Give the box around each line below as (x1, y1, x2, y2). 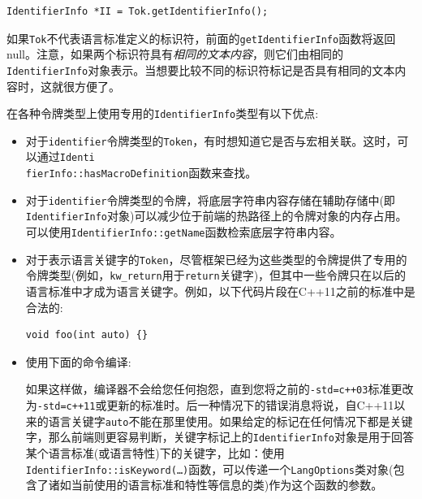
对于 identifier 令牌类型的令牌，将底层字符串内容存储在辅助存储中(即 (25, 191, 395, 208)
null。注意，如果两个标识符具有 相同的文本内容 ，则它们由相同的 (6, 46, 343, 63)
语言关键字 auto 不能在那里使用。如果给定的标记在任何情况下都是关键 (48, 412, 413, 429)
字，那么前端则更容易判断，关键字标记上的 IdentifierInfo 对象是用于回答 (25, 428, 415, 445)
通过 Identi (37, 148, 95, 165)
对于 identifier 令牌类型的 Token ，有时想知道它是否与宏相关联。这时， (25, 132, 398, 149)
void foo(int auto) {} (25, 329, 149, 341)
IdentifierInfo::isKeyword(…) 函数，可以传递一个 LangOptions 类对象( (25, 460, 394, 477)
